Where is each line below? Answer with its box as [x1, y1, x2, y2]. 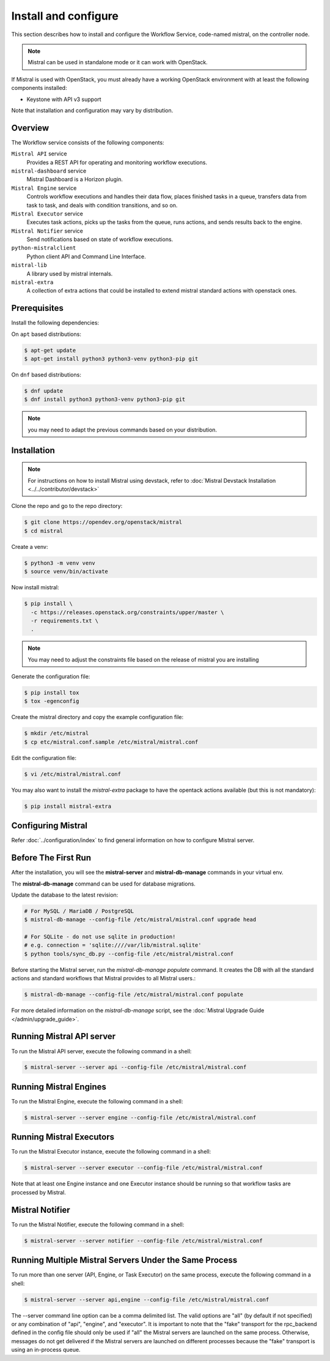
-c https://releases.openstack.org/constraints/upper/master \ [31, 609, 224, 616]
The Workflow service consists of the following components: [11, 138, 164, 146]
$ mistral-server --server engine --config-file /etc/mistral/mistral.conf [24, 1114, 257, 1121]
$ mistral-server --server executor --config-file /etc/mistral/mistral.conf [24, 1165, 263, 1171]
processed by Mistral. [11, 1188, 67, 1196]
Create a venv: [11, 543, 48, 550]
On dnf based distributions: [11, 371, 82, 379]
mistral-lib [11, 262, 47, 269]
